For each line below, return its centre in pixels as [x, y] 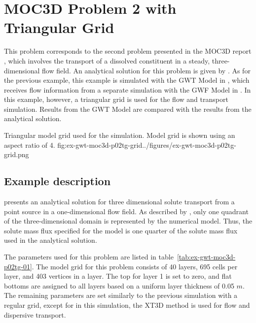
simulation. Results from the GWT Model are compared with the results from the [128, 109]
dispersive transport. [35, 314]
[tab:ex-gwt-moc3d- [206, 257]
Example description [57, 181]
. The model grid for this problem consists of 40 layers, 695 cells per [135, 266]
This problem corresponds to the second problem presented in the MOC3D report [128, 51]
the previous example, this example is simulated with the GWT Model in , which [127, 80]
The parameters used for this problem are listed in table [89, 257]
